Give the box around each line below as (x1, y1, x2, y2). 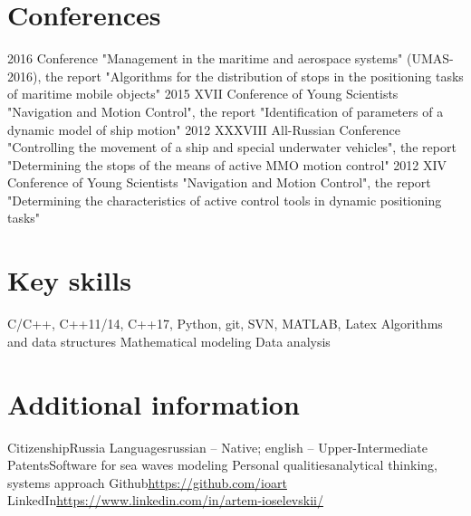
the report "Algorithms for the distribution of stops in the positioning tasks (44, 66, 464, 85)
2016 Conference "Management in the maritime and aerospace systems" (7, 49, 403, 68)
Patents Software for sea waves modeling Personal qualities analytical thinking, (7, 455, 437, 474)
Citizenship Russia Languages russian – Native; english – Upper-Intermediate (7, 437, 428, 456)
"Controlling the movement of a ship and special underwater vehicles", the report (7, 138, 457, 157)
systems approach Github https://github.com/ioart (7, 473, 287, 492)
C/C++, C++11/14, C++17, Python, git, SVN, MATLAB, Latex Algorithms (7, 314, 443, 333)
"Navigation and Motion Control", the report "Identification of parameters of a (7, 101, 444, 120)
